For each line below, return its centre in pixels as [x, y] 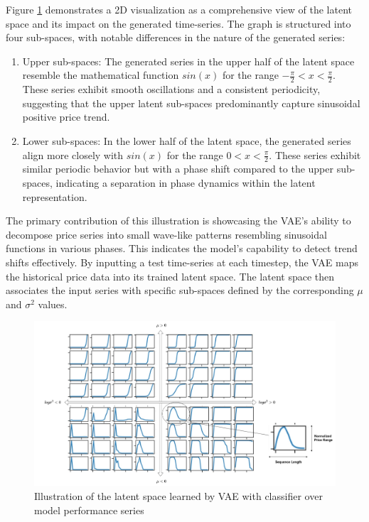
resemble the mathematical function [101, 75]
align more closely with [73, 154]
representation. [55, 196]
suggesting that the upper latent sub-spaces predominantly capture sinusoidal [191, 103]
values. [53, 304]
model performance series [89, 510]
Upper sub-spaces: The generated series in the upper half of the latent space [188, 61]
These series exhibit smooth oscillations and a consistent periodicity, [171, 89]
